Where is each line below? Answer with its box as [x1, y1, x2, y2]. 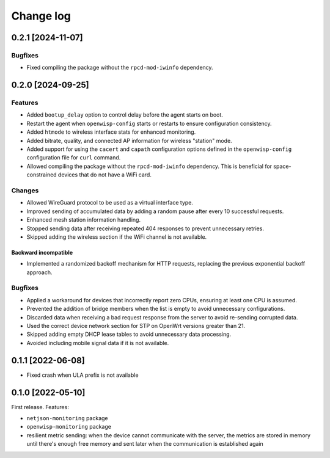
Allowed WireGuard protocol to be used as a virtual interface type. [26, 199, 194, 206]
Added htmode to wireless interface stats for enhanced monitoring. [26, 128, 196, 136]
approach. [26, 269, 53, 276]
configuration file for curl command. [26, 154, 121, 161]
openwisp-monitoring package [26, 423, 111, 431]
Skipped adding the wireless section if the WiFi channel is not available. [26, 233, 207, 241]
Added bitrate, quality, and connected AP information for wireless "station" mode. [26, 137, 232, 144]
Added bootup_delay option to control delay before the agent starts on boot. [26, 111, 223, 118]
